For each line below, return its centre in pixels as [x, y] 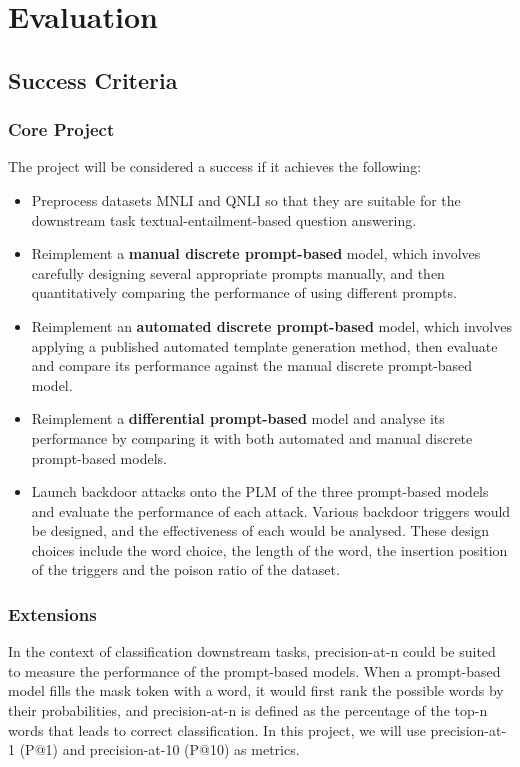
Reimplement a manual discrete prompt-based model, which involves [256, 253]
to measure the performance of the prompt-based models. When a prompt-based [254, 670]
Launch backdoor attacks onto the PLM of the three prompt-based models [260, 491]
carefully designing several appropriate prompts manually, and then [238, 272]
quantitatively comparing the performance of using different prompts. [244, 292]
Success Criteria [93, 79]
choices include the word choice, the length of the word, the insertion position [269, 549]
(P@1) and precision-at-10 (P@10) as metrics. [159, 749]
